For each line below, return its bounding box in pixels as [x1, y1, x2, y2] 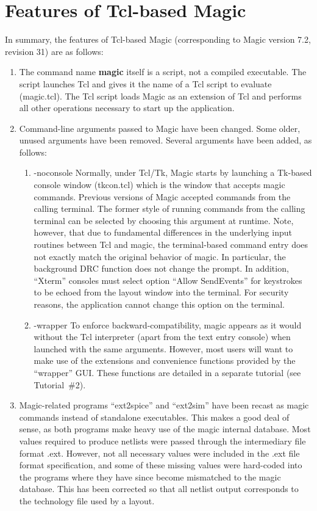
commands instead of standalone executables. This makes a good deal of [19, 410, 290, 423]
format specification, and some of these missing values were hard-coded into [19, 458, 302, 471]
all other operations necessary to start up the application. [19, 101, 235, 114]
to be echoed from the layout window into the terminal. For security [34, 286, 289, 299]
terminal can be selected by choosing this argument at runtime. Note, [34, 214, 294, 227]
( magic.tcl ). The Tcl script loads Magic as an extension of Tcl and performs [19, 89, 302, 102]
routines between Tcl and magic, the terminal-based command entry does [34, 238, 308, 251]
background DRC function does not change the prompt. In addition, [34, 262, 289, 275]
